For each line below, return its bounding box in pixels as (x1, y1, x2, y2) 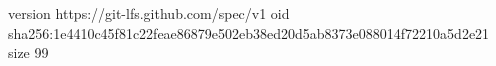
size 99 (8, 42, 49, 63)
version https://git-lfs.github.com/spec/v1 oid (8, 3, 290, 23)
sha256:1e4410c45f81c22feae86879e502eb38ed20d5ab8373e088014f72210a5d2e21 (8, 22, 490, 43)
